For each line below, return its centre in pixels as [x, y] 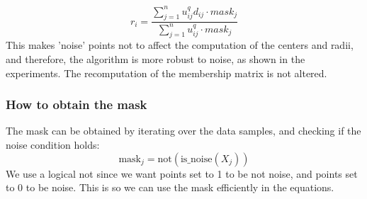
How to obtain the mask [77, 104]
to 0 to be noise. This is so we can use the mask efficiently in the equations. [170, 187]
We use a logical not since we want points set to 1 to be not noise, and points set [182, 173]
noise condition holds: [53, 145]
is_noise [196, 159]
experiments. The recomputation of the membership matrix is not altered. [166, 73]
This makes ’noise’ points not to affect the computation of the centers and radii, [180, 45]
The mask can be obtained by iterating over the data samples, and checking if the [183, 131]
